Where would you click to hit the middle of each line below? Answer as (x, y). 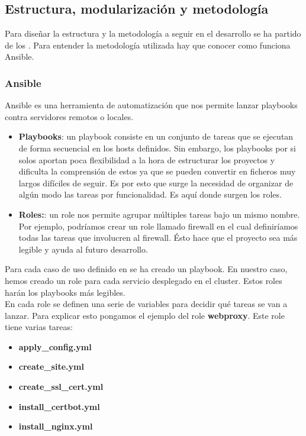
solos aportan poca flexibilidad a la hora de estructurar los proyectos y (147, 159)
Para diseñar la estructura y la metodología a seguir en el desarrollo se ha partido (153, 33)
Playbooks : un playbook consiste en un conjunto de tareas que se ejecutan (156, 136)
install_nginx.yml (56, 426)
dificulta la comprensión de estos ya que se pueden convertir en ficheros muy (157, 171)
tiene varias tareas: (39, 327)
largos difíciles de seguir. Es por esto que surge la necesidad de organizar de (156, 183)
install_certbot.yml (59, 406)
